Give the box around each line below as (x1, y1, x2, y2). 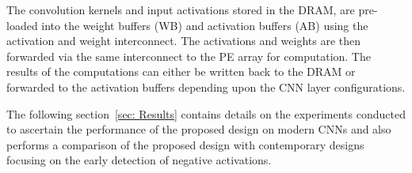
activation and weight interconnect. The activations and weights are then (6, 32, 361, 49)
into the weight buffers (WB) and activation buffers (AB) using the (41, 17, 368, 33)
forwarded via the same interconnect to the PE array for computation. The (6, 47, 371, 64)
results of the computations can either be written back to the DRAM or (6, 63, 356, 80)
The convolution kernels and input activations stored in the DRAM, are (6, 2, 355, 17)
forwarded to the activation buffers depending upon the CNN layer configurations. (6, 78, 406, 95)
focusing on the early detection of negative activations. (6, 152, 272, 168)
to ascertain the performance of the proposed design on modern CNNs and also (6, 121, 391, 137)
